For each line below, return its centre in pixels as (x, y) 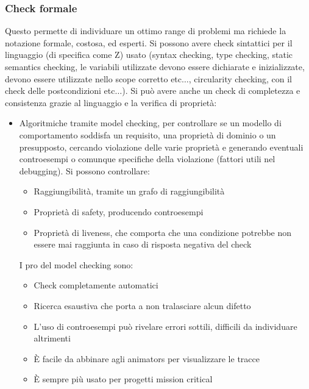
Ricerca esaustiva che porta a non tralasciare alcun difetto (142, 305)
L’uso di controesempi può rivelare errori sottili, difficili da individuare (165, 326)
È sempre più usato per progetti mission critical (123, 379)
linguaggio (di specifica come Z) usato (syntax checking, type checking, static (149, 55)
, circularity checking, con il (240, 78)
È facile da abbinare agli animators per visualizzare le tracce (147, 358)
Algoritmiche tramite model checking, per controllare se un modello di (150, 123)
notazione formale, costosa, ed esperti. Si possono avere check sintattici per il (149, 42)
